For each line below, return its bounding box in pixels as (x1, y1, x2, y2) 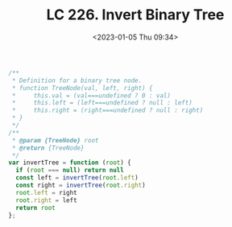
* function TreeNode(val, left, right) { (11, 84, 153, 92)
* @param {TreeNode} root (11, 136, 99, 144)
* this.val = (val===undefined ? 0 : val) (11, 91, 172, 100)
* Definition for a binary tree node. (11, 76, 143, 85)
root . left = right (15, 188, 78, 196)
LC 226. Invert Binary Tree (46, 6, 225, 24)
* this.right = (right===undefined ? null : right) (11, 106, 204, 114)
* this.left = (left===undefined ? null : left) (11, 99, 193, 107)
